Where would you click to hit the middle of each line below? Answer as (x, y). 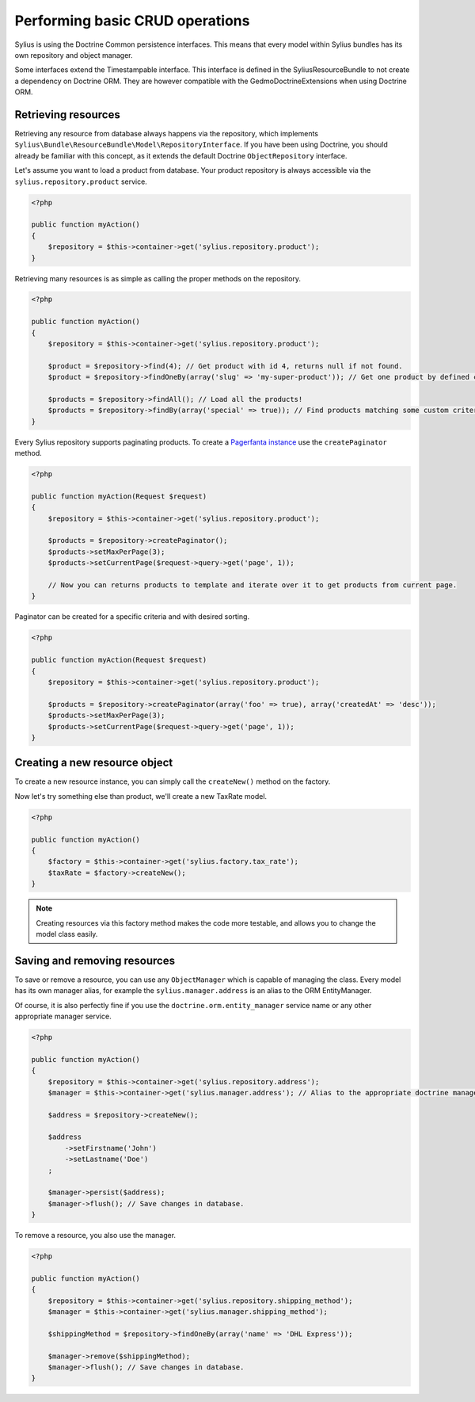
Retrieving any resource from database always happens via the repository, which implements (167, 134)
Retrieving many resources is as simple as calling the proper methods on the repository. (158, 278)
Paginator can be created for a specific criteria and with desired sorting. (132, 617)
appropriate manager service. (63, 1016)
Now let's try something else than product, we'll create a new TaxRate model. (141, 796)
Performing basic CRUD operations (132, 21)
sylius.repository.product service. (81, 181)
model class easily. (67, 934)
